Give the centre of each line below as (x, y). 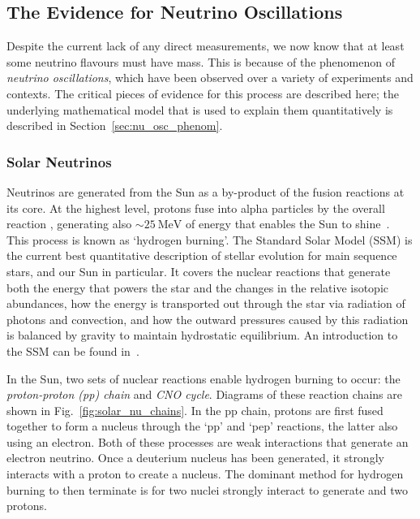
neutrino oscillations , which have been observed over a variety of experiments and (210, 78)
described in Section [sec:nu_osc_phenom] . (115, 125)
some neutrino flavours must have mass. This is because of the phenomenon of (201, 61)
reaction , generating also (69, 224)
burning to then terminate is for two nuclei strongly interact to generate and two (208, 489)
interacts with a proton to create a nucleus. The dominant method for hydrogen (205, 474)
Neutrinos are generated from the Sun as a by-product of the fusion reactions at (206, 191)
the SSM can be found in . (73, 350)
